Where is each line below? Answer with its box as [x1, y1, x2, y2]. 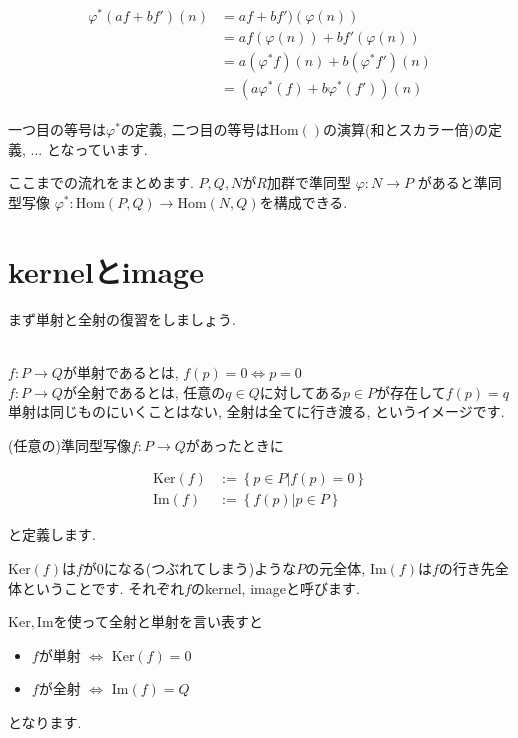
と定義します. [8, 524, 96, 545]
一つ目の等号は [8, 119, 106, 140]
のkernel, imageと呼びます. [191, 577, 360, 598]
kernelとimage [8, 250, 204, 291]
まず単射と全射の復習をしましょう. [8, 308, 236, 329]
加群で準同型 [267, 172, 351, 193]
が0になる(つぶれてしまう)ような [82, 557, 297, 578]
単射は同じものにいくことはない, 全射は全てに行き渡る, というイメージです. [8, 401, 505, 422]
